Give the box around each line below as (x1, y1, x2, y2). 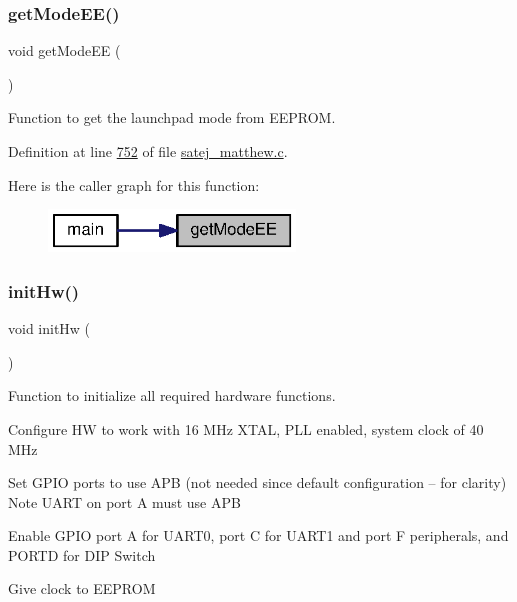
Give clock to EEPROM (8, 578, 156, 599)
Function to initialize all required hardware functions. (8, 385, 336, 406)
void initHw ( (8, 318, 91, 339)
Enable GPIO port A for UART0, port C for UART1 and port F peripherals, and (8, 525, 509, 546)
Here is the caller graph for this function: (8, 174, 260, 195)
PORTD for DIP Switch (8, 544, 156, 565)
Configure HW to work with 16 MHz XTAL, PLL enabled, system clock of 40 (8, 418, 484, 439)
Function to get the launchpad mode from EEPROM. (8, 107, 336, 128)
